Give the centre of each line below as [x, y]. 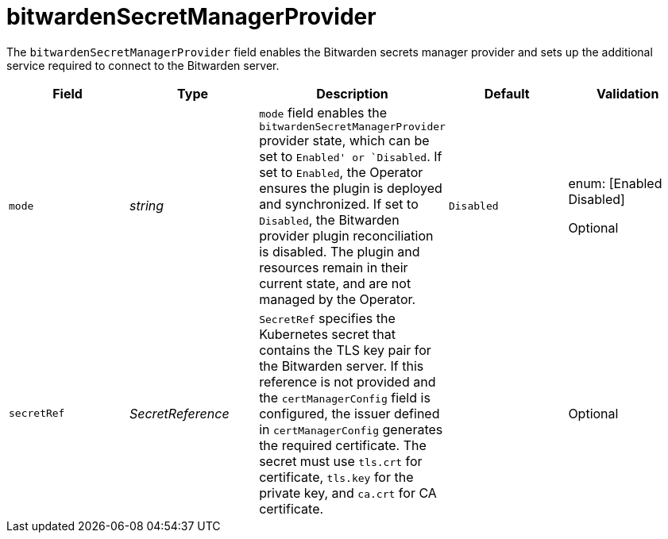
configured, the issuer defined [349, 413]
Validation [628, 93]
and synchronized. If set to [339, 204]
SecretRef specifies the [327, 318]
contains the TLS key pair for [345, 350]
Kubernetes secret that [327, 334]
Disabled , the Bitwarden [329, 219]
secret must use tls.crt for [341, 461]
